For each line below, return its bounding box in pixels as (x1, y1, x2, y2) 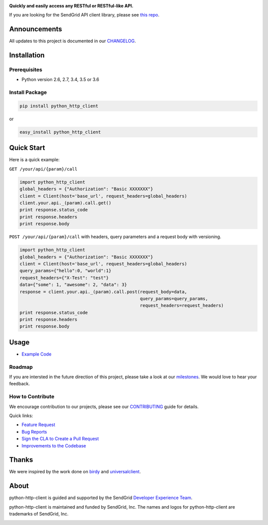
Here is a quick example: (9, 157, 60, 163)
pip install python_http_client (19, 103, 99, 109)
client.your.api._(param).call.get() (19, 200, 112, 206)
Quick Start (9, 144, 45, 152)
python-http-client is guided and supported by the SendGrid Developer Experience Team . (9, 495, 193, 501)
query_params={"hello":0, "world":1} (19, 268, 112, 273)
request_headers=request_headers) (139, 303, 224, 308)
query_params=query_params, (139, 296, 208, 301)
